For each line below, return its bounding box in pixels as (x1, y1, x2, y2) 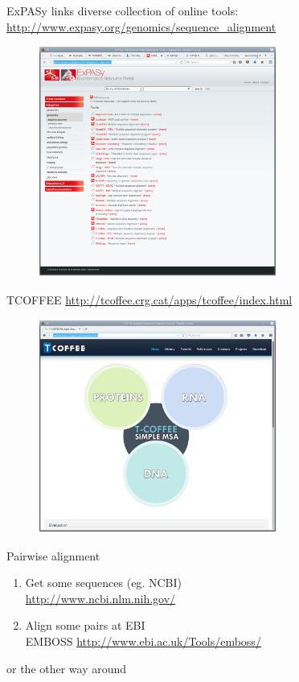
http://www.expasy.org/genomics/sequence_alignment (6, 18, 276, 35)
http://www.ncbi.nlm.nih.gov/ (25, 589, 176, 606)
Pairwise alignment (6, 547, 100, 564)
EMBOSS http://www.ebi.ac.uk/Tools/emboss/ (25, 633, 261, 650)
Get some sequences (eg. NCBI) (25, 574, 182, 591)
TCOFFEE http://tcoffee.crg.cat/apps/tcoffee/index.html (6, 291, 293, 308)
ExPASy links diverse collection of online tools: (6, 2, 239, 19)
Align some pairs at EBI (25, 617, 145, 634)
